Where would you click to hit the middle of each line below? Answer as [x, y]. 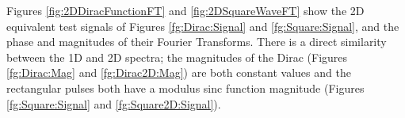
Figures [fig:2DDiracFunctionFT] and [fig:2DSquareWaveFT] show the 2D [185, 10]
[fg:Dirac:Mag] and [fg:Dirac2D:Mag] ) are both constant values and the [179, 72]
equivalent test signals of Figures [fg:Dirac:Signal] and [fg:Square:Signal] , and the [203, 26]
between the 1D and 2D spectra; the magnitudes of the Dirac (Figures [177, 57]
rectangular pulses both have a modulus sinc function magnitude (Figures [185, 88]
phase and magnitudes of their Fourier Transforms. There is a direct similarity [197, 42]
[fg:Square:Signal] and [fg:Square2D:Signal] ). [114, 103]
